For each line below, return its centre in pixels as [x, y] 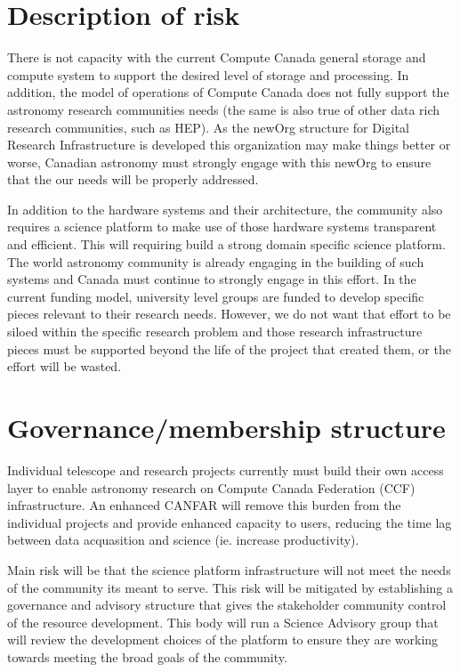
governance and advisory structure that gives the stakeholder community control [227, 605]
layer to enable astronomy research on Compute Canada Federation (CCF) [211, 487]
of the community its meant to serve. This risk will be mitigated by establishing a [230, 587]
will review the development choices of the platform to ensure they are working [223, 640]
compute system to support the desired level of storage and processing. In [208, 74]
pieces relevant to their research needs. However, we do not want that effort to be [229, 314]
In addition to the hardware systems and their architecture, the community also [225, 209]
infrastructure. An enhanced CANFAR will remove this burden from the [204, 505]
